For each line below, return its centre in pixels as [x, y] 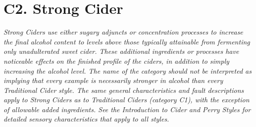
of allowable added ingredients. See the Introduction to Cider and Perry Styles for [127, 109]
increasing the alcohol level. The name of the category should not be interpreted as [128, 70]
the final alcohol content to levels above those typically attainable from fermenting [127, 41]
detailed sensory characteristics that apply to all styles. [86, 119]
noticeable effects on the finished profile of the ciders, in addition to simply [116, 61]
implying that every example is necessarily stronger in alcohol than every [113, 80]
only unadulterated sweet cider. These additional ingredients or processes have [121, 51]
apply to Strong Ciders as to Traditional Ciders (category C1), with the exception [127, 100]
